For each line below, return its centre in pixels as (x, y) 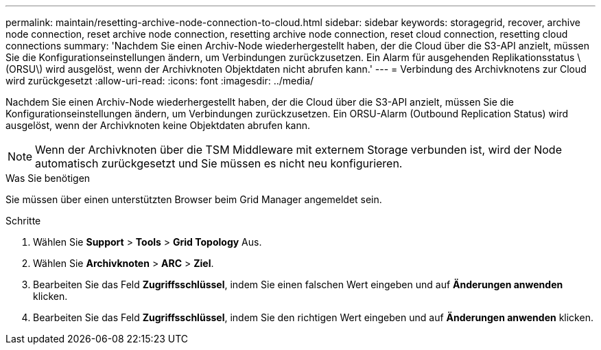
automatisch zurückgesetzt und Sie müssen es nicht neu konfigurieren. (219, 163)
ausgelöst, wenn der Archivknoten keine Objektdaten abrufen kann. (158, 125)
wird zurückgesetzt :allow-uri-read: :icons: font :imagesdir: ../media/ (160, 81)
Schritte (23, 221)
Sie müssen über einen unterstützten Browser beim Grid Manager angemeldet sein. (194, 199)
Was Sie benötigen (48, 178)
